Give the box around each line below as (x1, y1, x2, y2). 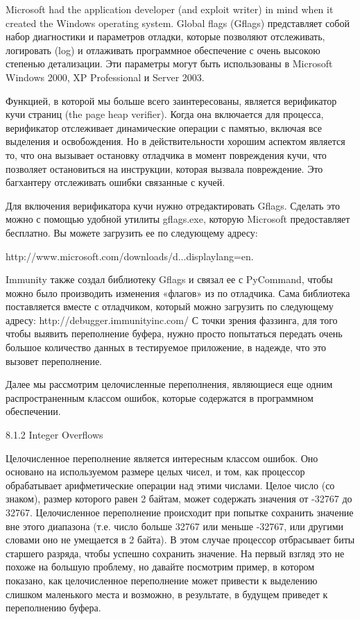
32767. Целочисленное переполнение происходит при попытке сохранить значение (6, 505, 354, 519)
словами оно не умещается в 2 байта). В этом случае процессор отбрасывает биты (6, 532, 355, 547)
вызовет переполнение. (6, 353, 102, 368)
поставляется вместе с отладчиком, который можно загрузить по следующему (6, 299, 334, 314)
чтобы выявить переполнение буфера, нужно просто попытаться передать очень (6, 326, 343, 341)
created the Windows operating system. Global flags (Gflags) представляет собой (6, 15, 350, 30)
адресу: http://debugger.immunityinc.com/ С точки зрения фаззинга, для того (6, 312, 338, 327)
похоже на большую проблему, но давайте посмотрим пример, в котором (6, 559, 315, 574)
